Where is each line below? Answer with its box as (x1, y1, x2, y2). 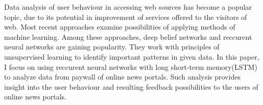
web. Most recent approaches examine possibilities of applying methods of (4, 21, 235, 32)
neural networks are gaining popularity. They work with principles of (4, 41, 220, 52)
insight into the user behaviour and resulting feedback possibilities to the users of (4, 81, 258, 92)
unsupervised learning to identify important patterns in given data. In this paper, (4, 51, 259, 62)
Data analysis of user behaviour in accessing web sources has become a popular (4, 2, 252, 12)
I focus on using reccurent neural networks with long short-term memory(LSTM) (4, 61, 257, 72)
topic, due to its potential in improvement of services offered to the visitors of (4, 11, 247, 22)
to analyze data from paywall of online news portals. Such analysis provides (4, 71, 241, 82)
